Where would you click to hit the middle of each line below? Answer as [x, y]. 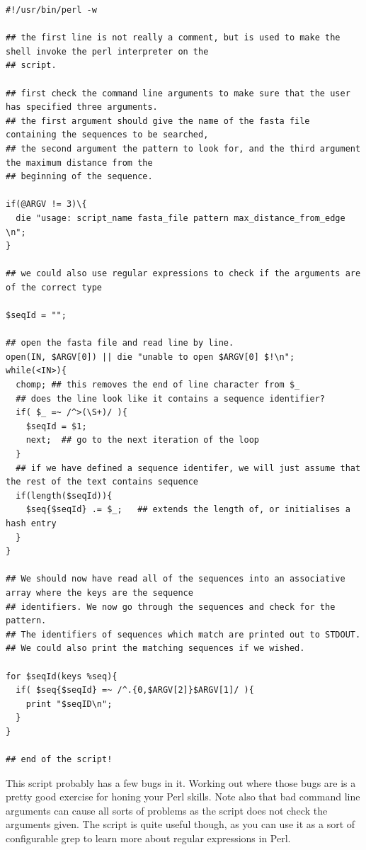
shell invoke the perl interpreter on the [107, 51]
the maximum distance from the [79, 163]
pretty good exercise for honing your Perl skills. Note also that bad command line [183, 797]
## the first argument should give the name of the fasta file [158, 121]
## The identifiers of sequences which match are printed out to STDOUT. [183, 634]
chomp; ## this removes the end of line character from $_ [158, 385]
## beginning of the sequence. [79, 177]
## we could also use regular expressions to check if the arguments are [183, 274]
